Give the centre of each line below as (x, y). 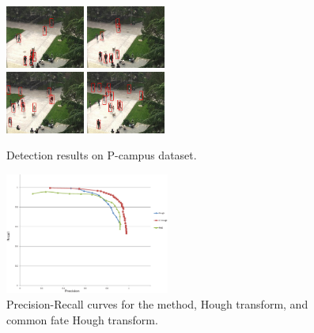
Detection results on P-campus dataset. (102, 155)
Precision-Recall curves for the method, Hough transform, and (157, 304)
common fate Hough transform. (82, 319)
